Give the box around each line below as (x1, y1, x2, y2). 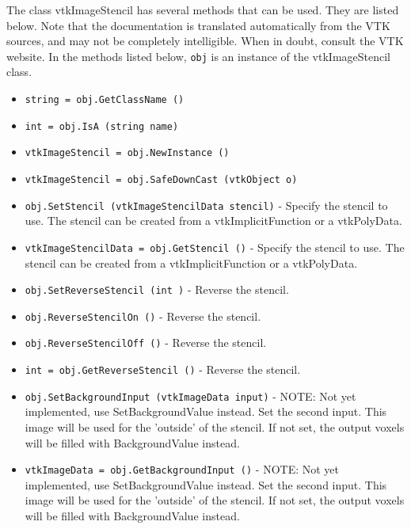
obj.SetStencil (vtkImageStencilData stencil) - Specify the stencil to (25, 196, 388, 213)
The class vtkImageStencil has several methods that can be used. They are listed (6, 2, 399, 17)
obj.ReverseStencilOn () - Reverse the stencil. (25, 307, 261, 324)
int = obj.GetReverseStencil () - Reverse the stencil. (25, 361, 301, 378)
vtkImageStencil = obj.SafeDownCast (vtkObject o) (25, 174, 298, 185)
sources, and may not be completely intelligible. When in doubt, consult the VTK (6, 32, 404, 49)
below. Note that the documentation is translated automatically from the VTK (6, 17, 390, 33)
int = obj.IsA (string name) (25, 120, 179, 132)
